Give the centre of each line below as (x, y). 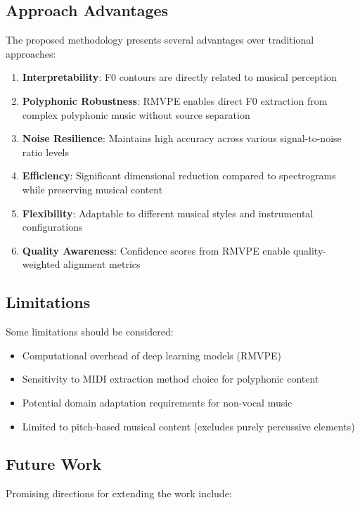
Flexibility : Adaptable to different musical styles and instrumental (168, 213)
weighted (41, 264)
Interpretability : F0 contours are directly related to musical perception (179, 77)
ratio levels (46, 152)
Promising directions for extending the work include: (119, 493)
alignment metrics (102, 264)
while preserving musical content (92, 189)
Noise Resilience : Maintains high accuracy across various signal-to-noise (182, 138)
